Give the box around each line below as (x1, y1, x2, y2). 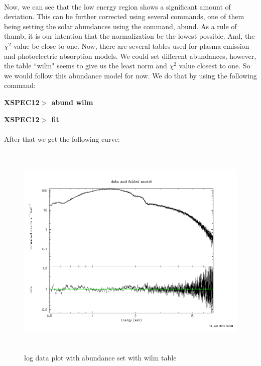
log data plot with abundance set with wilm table (24, 352, 177, 362)
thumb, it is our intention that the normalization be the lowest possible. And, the (4, 31, 255, 41)
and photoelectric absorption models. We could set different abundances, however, (4, 50, 256, 61)
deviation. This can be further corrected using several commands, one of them (4, 11, 244, 22)
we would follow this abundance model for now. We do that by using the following (4, 70, 257, 80)
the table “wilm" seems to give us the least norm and (4, 60, 167, 71)
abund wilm (51, 97, 93, 107)
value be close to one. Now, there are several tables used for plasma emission (14, 40, 249, 51)
